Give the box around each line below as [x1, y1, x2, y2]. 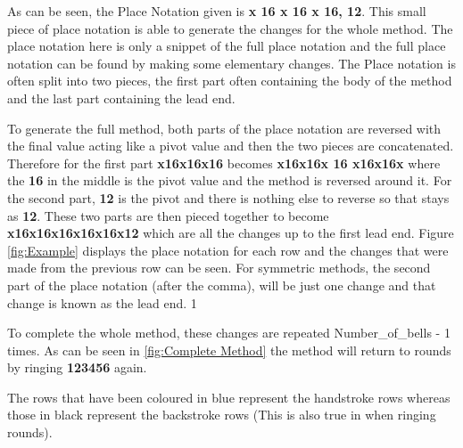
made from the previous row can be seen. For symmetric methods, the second [7, 258, 431, 277]
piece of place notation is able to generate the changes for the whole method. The [7, 19, 453, 37]
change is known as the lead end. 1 [7, 293, 197, 312]
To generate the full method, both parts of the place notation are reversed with [7, 118, 442, 137]
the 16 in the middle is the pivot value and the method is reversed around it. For [7, 171, 452, 190]
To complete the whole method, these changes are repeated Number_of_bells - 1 [7, 323, 451, 342]
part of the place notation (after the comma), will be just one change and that [7, 275, 436, 294]
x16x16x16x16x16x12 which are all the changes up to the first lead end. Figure [7, 224, 454, 242]
